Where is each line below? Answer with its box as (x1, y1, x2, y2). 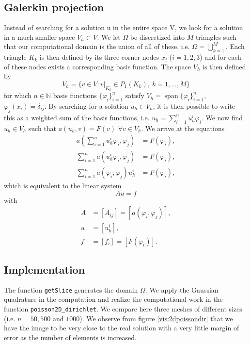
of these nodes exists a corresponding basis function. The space (4, 61, 191, 71)
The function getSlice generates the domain (4, 284, 138, 295)
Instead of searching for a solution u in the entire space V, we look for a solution (4, 22, 243, 33)
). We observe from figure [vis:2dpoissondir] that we (79, 313, 233, 323)
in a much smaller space (4, 32, 75, 42)
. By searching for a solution (44, 100, 128, 111)
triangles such (195, 32, 236, 42)
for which (4, 90, 31, 100)
